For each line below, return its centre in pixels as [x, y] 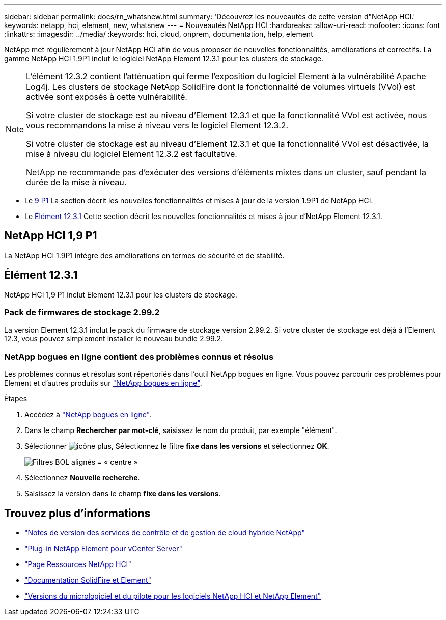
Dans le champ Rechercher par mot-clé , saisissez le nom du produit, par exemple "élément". [181, 430]
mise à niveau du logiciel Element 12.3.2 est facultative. [132, 154]
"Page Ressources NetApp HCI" [78, 564]
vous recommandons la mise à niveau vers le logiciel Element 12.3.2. [157, 125]
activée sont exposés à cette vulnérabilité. [107, 97]
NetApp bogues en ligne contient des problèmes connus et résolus [139, 356]
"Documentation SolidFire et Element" [88, 580]
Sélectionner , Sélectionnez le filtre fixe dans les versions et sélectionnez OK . [177, 446]
